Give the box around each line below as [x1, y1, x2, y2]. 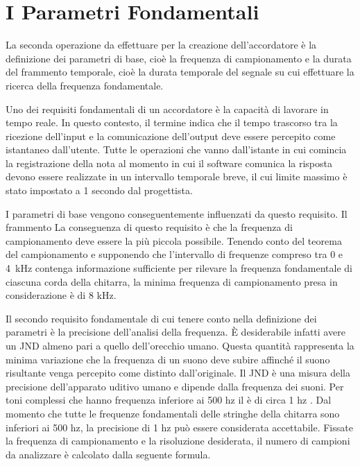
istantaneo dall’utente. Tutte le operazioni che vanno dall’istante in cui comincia [6, 142, 347, 157]
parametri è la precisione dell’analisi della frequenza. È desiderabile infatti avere [6, 325, 345, 339]
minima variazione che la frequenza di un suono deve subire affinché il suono [6, 352, 330, 366]
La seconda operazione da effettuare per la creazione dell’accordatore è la [6, 37, 317, 52]
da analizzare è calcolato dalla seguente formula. [6, 447, 211, 461]
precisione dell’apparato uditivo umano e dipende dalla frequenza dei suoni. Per [6, 379, 344, 393]
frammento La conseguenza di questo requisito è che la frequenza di [6, 220, 293, 234]
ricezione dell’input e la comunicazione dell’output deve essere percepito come [6, 128, 336, 143]
